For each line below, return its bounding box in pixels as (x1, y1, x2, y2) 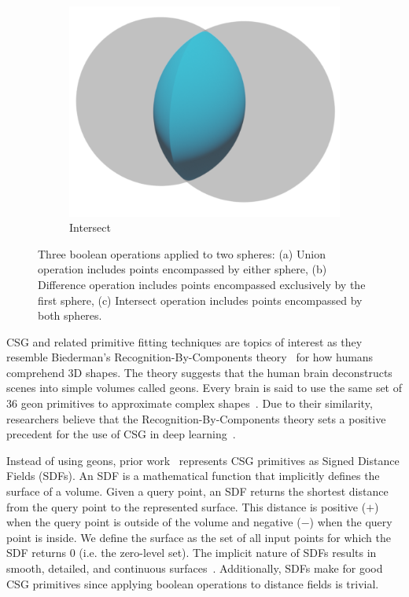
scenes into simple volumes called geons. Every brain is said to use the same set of (6, 379, 403, 396)
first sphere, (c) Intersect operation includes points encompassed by (38, 291, 363, 308)
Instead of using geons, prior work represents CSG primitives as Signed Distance (6, 452, 400, 468)
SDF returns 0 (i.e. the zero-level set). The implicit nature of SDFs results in (6, 544, 377, 561)
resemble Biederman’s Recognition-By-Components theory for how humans (6, 349, 374, 365)
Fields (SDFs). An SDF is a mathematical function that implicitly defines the (6, 467, 380, 484)
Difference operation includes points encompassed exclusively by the (38, 276, 366, 292)
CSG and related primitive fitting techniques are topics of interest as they (6, 333, 363, 350)
